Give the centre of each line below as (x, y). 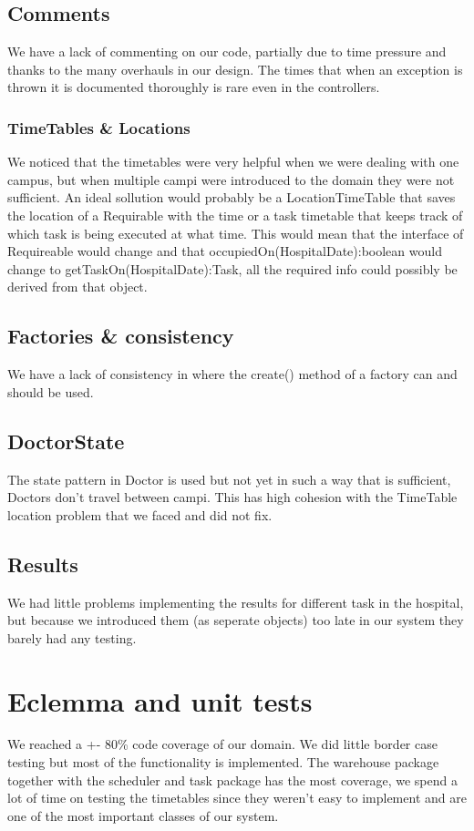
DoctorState (66, 441)
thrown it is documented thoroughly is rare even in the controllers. (194, 87)
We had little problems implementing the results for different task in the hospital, (236, 602)
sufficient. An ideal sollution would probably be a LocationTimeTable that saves (232, 197)
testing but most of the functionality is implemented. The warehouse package (223, 762)
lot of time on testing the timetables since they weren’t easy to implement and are (237, 798)
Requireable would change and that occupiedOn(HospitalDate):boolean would (225, 251)
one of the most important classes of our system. (143, 815)
